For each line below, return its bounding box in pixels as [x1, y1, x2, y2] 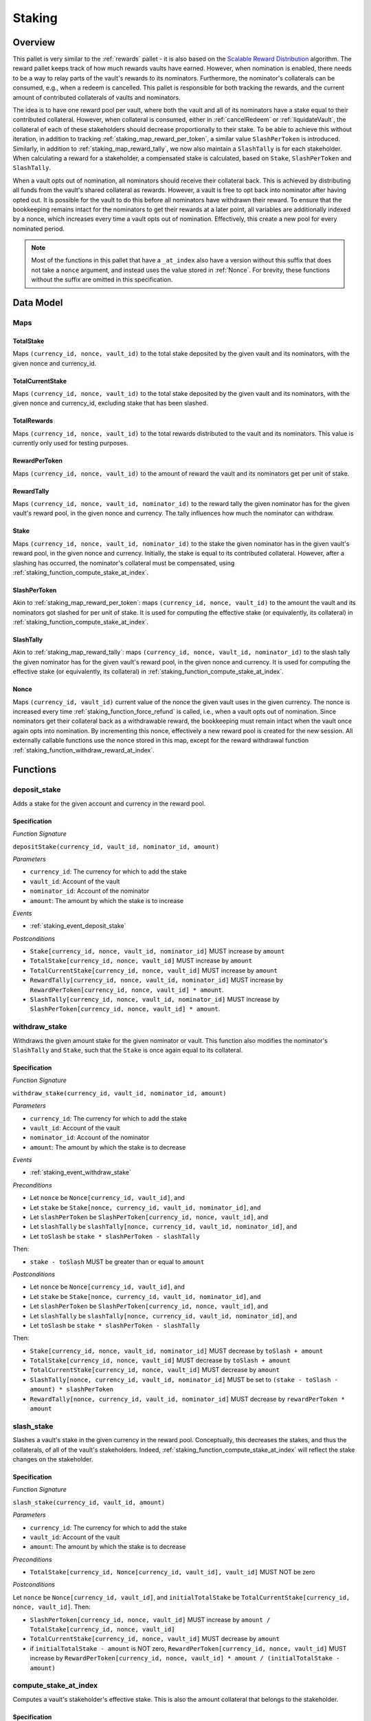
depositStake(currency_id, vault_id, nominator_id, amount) [12, 843, 220, 850]
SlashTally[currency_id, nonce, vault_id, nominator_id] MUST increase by [30, 995, 280, 1004]
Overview [12, 36, 56, 48]
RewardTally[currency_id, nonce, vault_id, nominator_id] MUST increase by [30, 976, 283, 984]
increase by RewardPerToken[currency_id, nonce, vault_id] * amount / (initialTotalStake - [30, 1654, 340, 1662]
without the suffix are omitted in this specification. [31, 275, 173, 284]
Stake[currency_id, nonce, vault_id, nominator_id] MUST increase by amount [30, 947, 285, 955]
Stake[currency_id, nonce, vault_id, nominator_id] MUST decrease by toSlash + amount [30, 1347, 324, 1355]
